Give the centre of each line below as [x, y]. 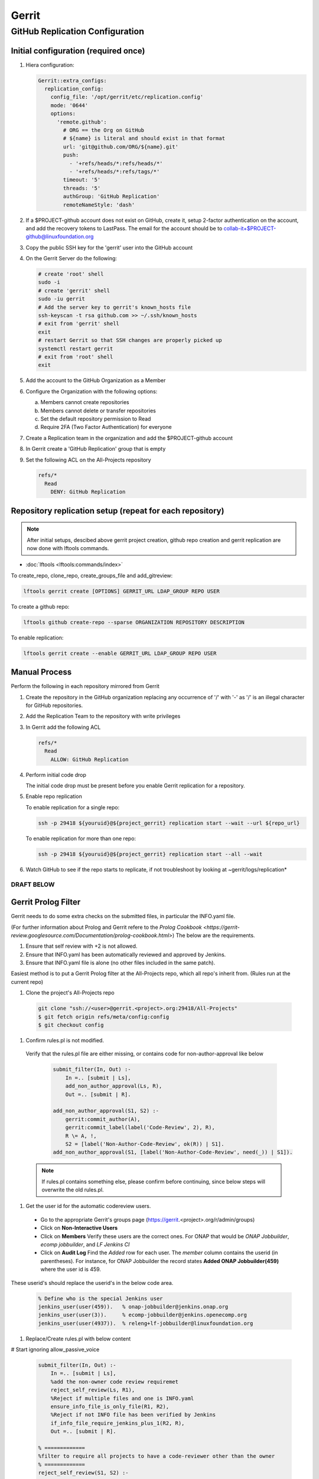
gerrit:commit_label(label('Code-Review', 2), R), [140, 1128]
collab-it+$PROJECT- [250, 228]
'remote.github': [82, 122]
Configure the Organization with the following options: [92, 391]
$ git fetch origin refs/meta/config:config [104, 1017]
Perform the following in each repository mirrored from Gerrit [85, 686]
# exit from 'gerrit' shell [79, 324]
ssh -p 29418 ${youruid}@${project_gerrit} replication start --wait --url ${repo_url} [169, 823]
